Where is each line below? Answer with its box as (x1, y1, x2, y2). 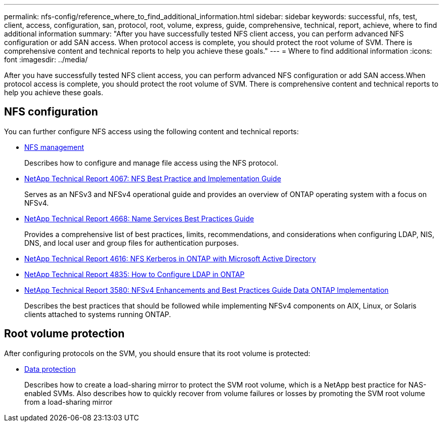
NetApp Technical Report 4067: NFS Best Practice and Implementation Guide (24, 174, 281, 183)
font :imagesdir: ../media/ (4, 55, 88, 64)
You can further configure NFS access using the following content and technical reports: (4, 127, 299, 136)
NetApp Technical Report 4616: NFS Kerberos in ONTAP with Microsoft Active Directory (24, 254, 316, 263)
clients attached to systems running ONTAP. (24, 309, 171, 319)
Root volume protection (4, 327, 125, 340)
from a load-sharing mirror (24, 397, 113, 406)
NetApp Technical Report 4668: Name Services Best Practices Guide (24, 214, 254, 223)
